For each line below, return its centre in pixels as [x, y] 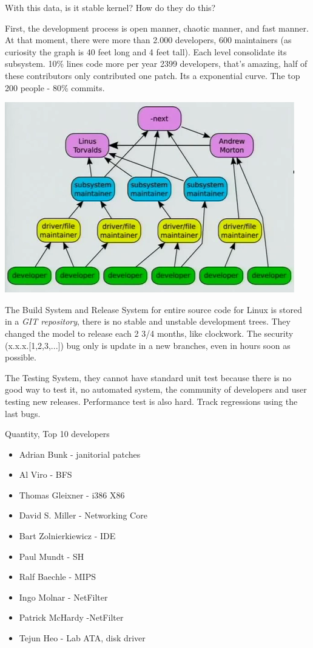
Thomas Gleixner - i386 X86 [72, 495]
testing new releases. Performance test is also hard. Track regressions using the [151, 401]
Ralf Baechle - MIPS [57, 577]
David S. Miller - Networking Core [83, 515]
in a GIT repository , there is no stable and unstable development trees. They [148, 321]
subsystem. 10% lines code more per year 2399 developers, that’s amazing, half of [156, 64]
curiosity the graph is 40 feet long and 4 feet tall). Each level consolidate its [146, 51]
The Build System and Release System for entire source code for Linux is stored [154, 309]
